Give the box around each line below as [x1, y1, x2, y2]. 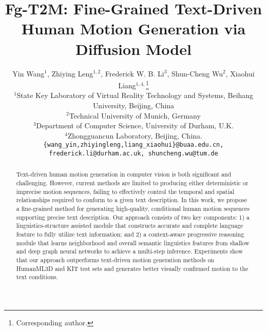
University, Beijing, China [92, 100, 175, 110]
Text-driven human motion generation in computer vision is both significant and [16, 170, 232, 179]
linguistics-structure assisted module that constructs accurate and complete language [16, 221, 243, 230]
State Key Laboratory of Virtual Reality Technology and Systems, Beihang [16, 90, 254, 101]
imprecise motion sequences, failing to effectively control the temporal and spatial [16, 187, 235, 196]
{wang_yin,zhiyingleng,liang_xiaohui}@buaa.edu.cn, [43, 141, 224, 149]
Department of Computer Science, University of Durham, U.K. [36, 120, 234, 131]
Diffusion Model [75, 38, 192, 59]
